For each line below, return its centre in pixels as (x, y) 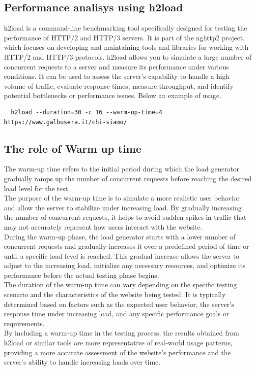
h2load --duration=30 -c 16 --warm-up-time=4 (87, 112)
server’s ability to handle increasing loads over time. (82, 362)
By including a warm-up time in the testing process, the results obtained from (122, 333)
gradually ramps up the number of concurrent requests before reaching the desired (128, 178)
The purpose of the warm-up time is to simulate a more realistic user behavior (122, 198)
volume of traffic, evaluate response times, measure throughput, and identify (119, 85)
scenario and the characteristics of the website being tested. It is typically (115, 294)
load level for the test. (37, 188)
